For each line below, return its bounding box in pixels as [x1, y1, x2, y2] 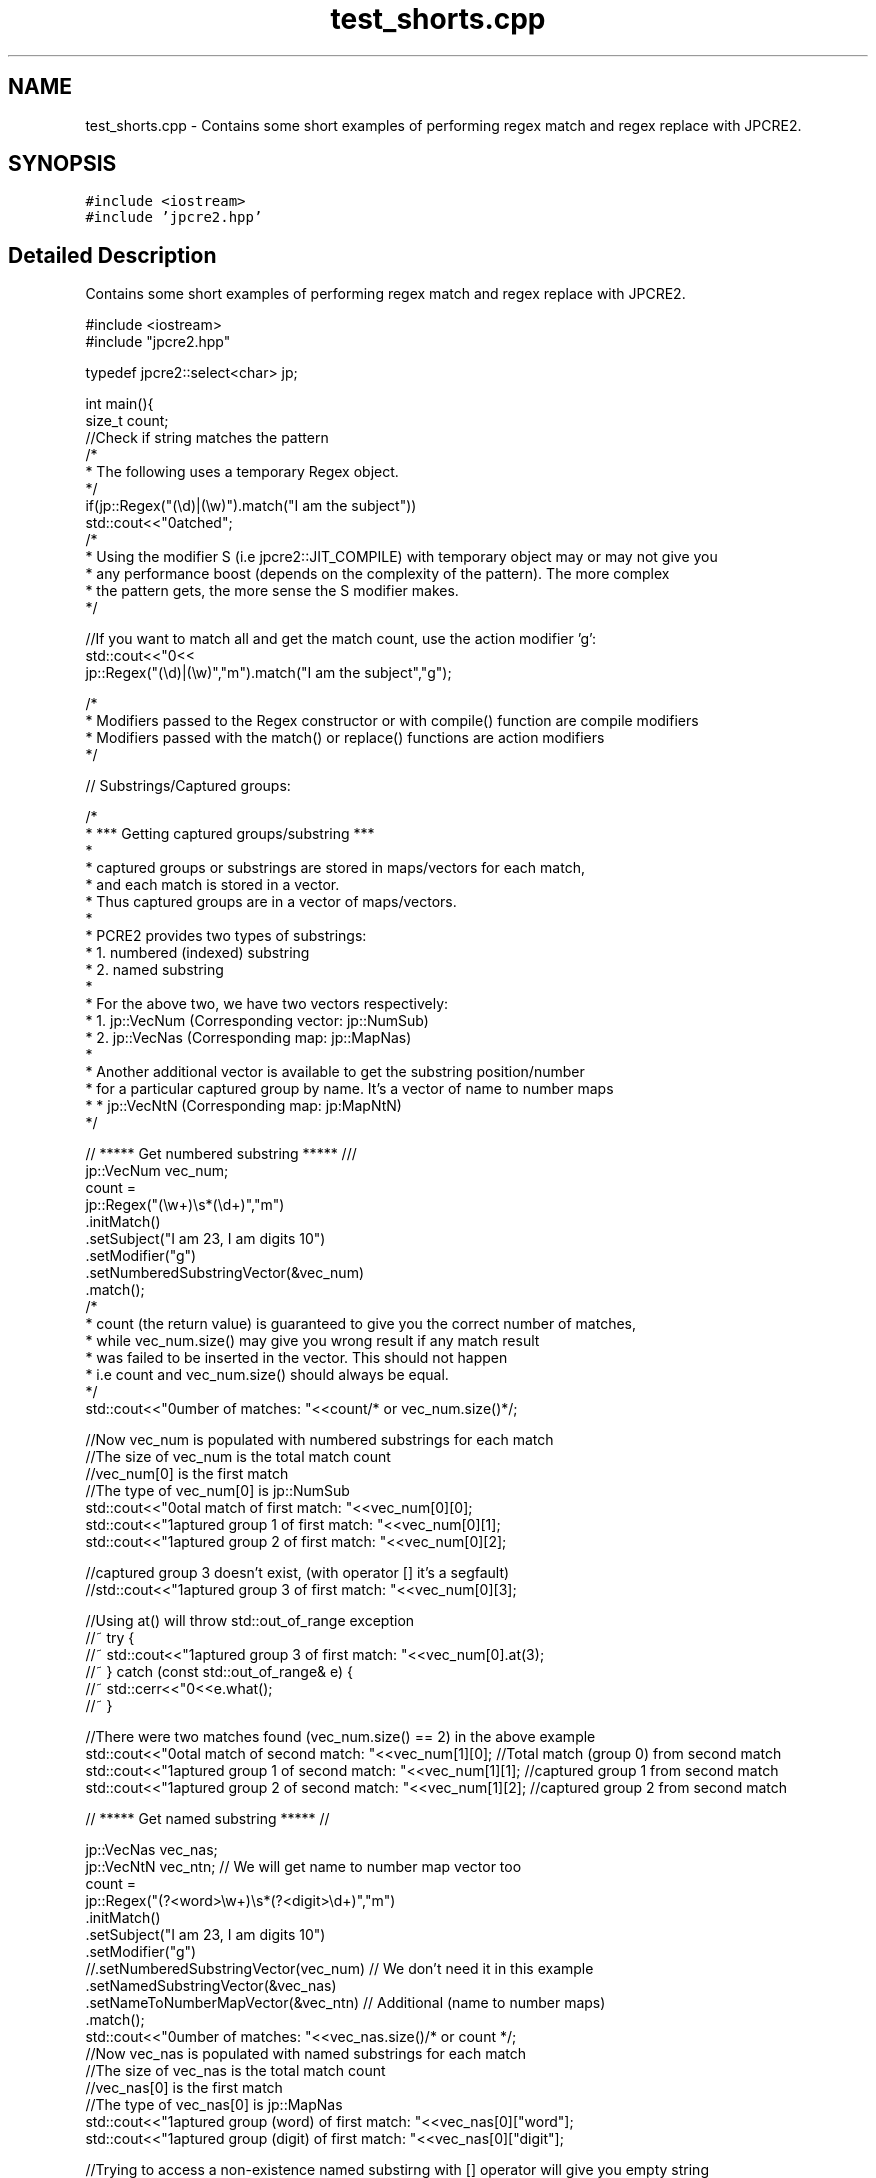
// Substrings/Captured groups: [85, 777, 291, 795]
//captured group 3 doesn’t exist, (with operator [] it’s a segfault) [85, 1564, 510, 1582]
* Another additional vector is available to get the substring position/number [85, 1063, 585, 1081]
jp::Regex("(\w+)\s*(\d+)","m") [85, 1196, 285, 1214]
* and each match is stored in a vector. [85, 876, 340, 894]
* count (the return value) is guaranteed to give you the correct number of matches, [85, 1315, 637, 1333]
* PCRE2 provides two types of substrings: [85, 927, 367, 945]
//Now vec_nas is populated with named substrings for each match [85, 2045, 527, 2063]
